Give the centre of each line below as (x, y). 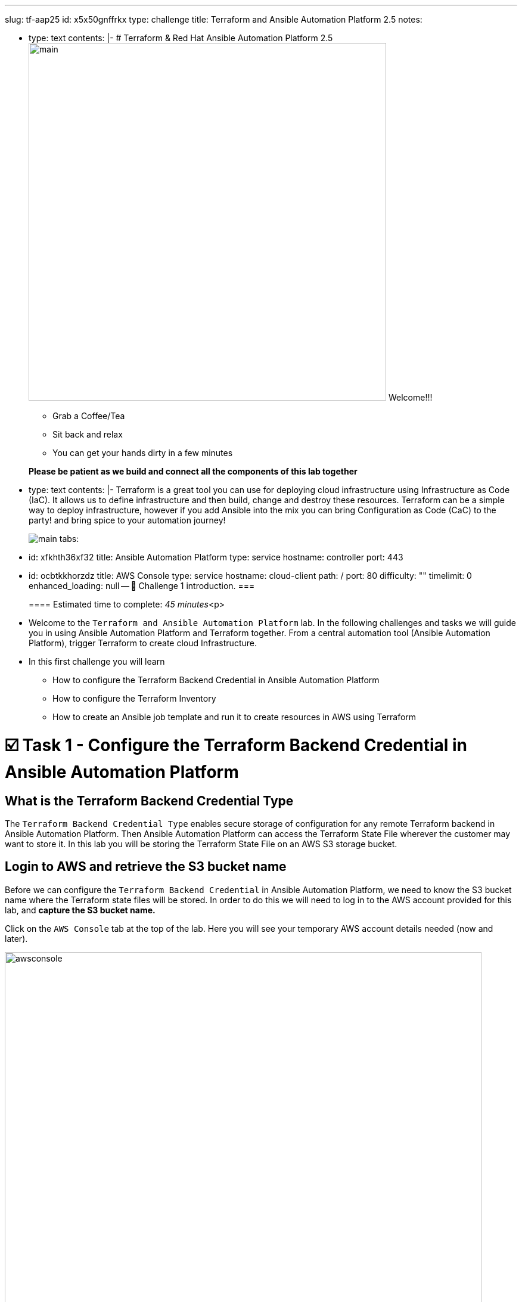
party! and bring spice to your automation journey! (127, 520)
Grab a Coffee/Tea (89, 416)
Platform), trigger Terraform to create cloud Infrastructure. (143, 643)
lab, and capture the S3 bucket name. (80, 910)
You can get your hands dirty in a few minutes (143, 453)
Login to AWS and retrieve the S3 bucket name (146, 867)
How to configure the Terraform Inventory (134, 698)
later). (16, 938)
